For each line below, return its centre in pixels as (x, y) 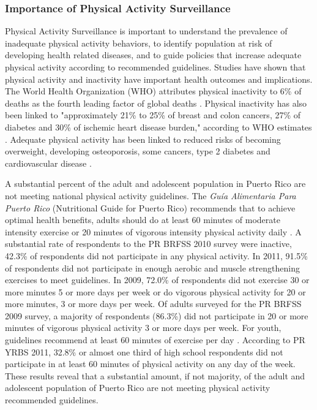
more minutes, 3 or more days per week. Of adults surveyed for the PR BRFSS (153, 304)
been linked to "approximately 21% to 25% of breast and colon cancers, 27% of (153, 115)
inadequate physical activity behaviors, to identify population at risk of (139, 43)
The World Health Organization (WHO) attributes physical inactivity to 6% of (153, 91)
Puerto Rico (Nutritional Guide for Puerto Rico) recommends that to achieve (150, 207)
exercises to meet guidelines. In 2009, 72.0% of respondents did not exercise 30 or (157, 280)
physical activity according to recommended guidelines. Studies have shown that (155, 67)
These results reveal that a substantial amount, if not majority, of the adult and (155, 375)
